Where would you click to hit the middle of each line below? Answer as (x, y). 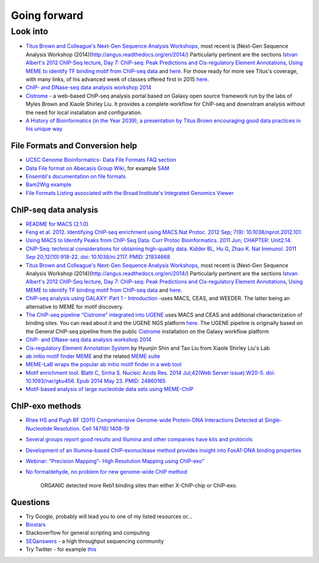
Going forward (47, 15)
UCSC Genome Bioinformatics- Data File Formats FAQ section (101, 160)
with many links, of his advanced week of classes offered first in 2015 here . (117, 79)
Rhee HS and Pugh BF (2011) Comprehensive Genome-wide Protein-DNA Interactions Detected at (144, 420)
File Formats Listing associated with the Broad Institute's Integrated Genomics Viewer (130, 193)
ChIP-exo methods (46, 406)
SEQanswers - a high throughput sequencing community (95, 541)
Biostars (36, 525)
